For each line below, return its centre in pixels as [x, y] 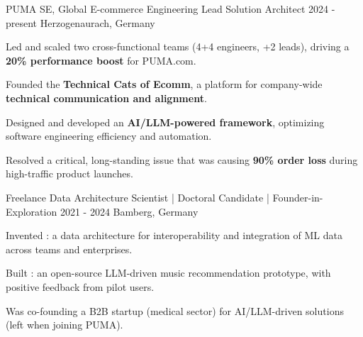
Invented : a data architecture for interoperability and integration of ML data [174, 235]
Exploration [32, 211]
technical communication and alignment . [106, 98]
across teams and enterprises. [69, 249]
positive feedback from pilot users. [80, 286]
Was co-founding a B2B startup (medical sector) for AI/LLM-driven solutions [175, 310]
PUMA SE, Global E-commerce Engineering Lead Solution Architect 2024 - [171, 9]
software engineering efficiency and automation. [109, 136]
